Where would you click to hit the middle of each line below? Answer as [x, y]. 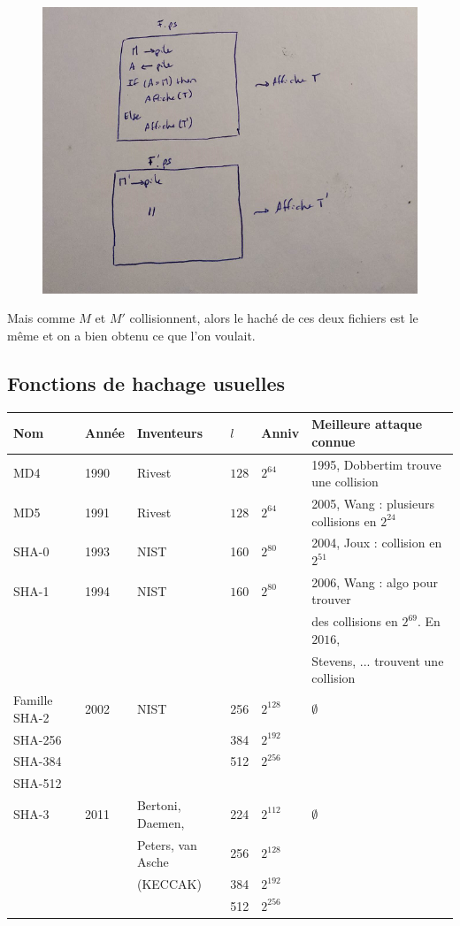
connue [333, 441]
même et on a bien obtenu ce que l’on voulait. [131, 335]
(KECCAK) [169, 884]
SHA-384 [38, 761]
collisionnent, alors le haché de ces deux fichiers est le [274, 318]
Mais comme [41, 318]
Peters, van [167, 844]
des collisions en [355, 621]
